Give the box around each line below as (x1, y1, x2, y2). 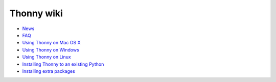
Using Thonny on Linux (22, 54, 71, 60)
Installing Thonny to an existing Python (22, 61, 104, 67)
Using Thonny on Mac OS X (22, 40, 81, 46)
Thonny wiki (9, 8, 63, 19)
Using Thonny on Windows (22, 46, 79, 53)
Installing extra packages (22, 68, 75, 74)
